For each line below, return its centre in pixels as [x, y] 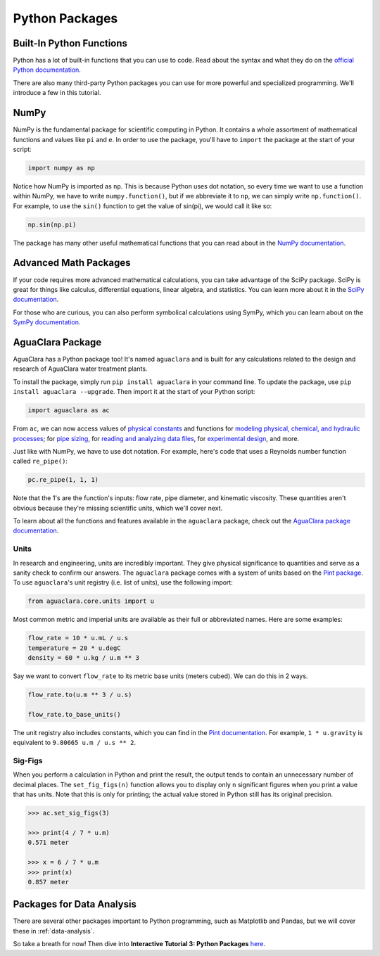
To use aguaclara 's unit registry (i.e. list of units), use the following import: [123, 582]
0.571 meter [49, 843]
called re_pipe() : [40, 461]
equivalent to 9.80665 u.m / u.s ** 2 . [75, 743]
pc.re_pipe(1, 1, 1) [63, 480]
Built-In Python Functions [70, 43]
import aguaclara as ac [69, 410]
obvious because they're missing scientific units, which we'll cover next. [118, 508]
